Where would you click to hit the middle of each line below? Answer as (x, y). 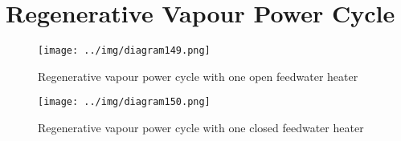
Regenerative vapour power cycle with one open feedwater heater (198, 76)
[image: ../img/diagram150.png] (124, 102)
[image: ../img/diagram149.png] (124, 51)
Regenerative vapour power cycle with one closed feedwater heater (201, 128)
